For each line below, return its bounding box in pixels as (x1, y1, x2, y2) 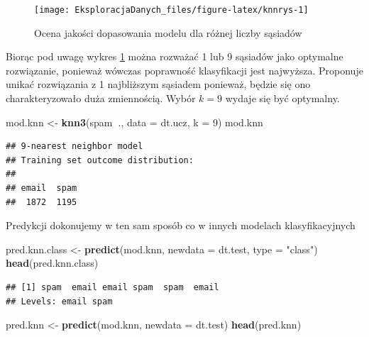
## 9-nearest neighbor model (6, 141, 143, 152)
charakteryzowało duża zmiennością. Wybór (6, 91, 196, 106)
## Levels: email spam (6, 296, 113, 306)
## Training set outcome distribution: (6, 155, 194, 165)
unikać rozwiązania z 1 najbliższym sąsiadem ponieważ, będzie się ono (6, 77, 311, 92)
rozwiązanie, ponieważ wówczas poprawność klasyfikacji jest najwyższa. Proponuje (6, 62, 363, 77)
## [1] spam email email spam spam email (6, 282, 219, 292)
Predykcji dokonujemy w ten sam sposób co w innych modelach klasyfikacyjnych (6, 218, 356, 233)
